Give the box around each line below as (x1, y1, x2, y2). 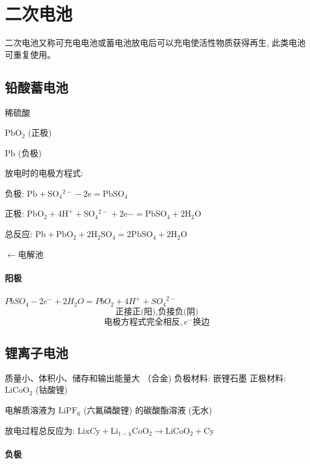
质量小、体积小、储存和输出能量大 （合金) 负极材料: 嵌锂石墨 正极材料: (5, 371, 286, 384)
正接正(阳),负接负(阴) (115, 307, 198, 316)
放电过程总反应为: (5, 424, 75, 436)
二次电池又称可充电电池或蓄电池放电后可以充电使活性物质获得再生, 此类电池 (5, 36, 306, 49)
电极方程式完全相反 (104, 317, 180, 326)
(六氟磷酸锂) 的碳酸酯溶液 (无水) (83, 404, 212, 416)
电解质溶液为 (5, 404, 55, 416)
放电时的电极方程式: (5, 167, 83, 179)
